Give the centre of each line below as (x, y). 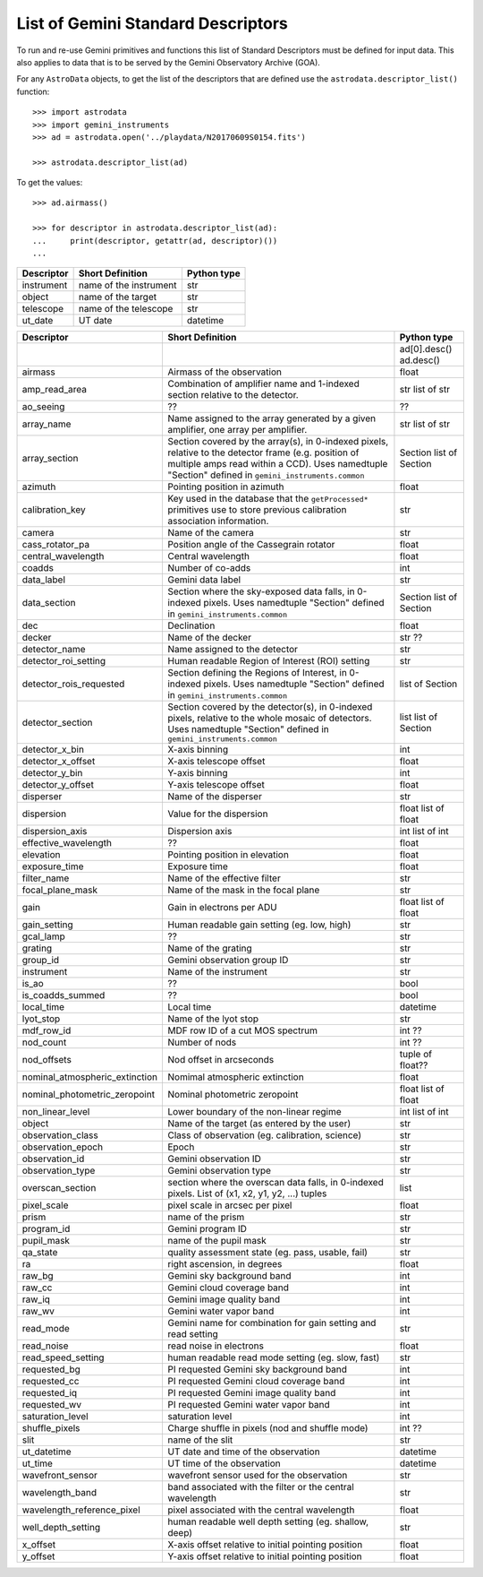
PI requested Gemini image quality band (251, 1393)
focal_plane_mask (60, 890)
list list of (419, 717)
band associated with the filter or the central (261, 1487)
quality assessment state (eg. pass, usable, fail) (267, 1253)
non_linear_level (56, 1112)
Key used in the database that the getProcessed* (267, 499)
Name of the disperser (215, 797)
